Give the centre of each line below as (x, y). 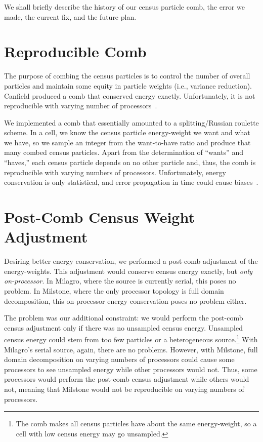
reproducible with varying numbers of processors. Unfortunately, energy (115, 172)
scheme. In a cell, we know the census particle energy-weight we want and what (127, 132)
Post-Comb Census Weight (99, 217)
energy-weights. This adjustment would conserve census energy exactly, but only (128, 271)
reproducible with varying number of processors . (81, 106)
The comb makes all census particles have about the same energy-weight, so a (136, 424)
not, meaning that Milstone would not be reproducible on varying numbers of (124, 389)
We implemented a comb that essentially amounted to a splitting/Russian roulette (131, 122)
